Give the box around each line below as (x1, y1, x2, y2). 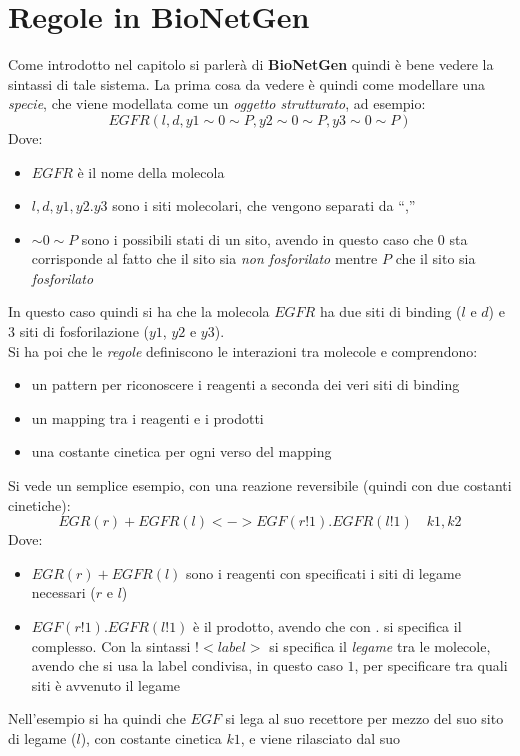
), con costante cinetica (80, 727, 222, 748)
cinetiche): (8, 494, 71, 515)
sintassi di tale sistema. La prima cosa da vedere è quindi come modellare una (8, 73, 486, 94)
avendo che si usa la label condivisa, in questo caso (31, 655, 343, 676)
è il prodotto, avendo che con (193, 616, 371, 636)
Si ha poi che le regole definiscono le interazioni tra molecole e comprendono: (8, 340, 478, 361)
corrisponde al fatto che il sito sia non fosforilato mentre (31, 248, 378, 269)
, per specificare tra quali (354, 655, 508, 676)
